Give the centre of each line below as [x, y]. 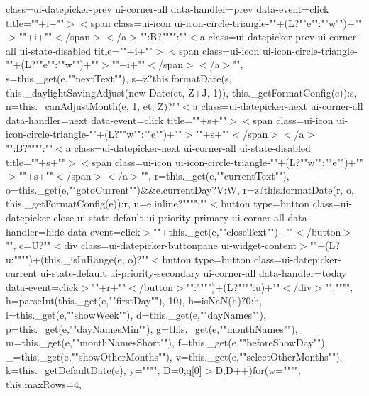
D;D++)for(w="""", [258, 370]
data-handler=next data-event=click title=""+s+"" [116, 120]
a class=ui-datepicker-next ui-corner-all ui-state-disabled [188, 147]
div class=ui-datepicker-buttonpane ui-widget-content [181, 245]
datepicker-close [40, 217]
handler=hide [35, 231]
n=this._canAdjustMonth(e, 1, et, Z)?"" [93, 106]
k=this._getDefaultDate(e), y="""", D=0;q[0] [104, 370]
